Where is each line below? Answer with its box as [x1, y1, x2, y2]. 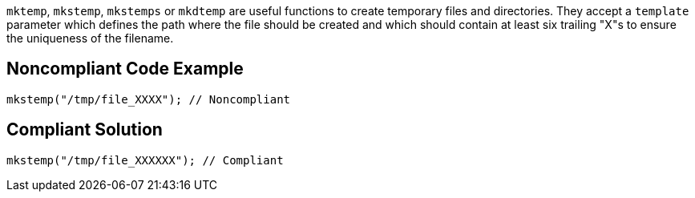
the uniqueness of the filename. [6, 31, 174, 45]
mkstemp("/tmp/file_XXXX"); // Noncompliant [6, 92, 291, 106]
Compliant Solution [6, 119, 163, 140]
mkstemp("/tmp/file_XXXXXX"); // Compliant [6, 153, 284, 167]
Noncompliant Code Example [6, 59, 244, 79]
